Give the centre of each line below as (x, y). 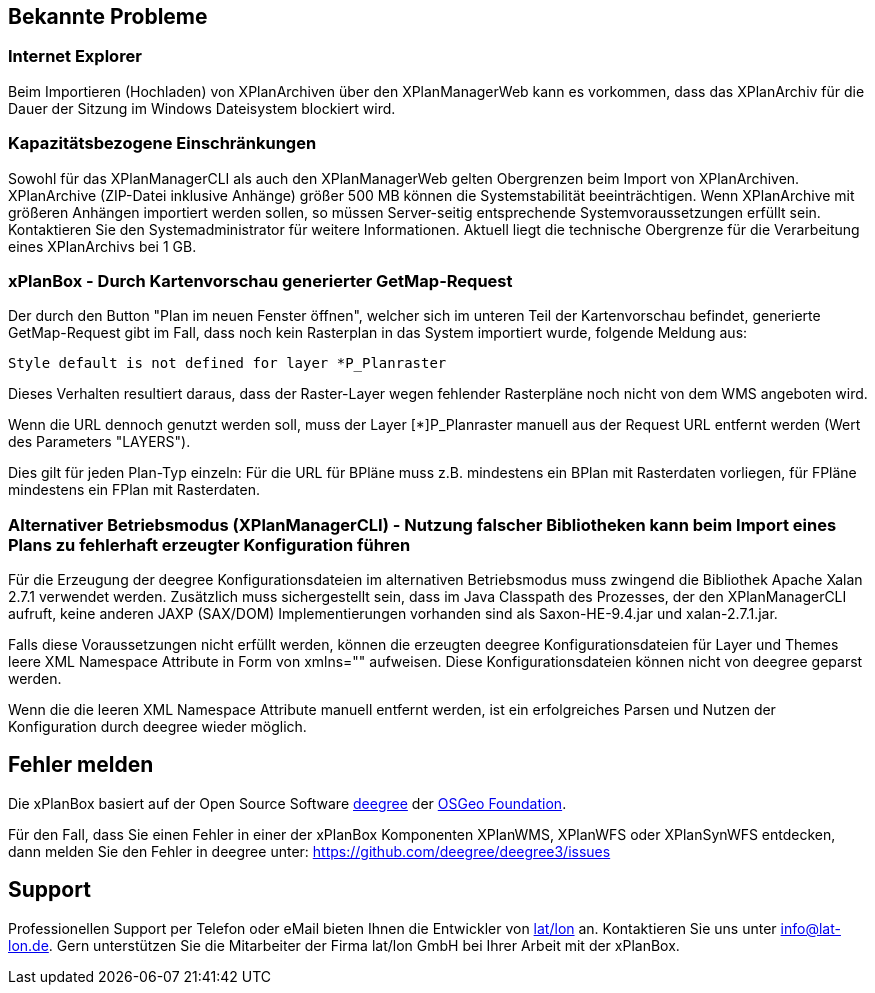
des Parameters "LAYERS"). (99, 442)
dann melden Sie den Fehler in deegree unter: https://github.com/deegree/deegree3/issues (309, 851)
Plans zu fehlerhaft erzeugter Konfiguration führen (209, 544)
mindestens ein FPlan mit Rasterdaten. (134, 490)
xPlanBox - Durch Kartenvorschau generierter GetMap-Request (260, 280)
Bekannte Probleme (108, 16)
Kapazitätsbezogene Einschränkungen (162, 143)
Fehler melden (81, 765)
